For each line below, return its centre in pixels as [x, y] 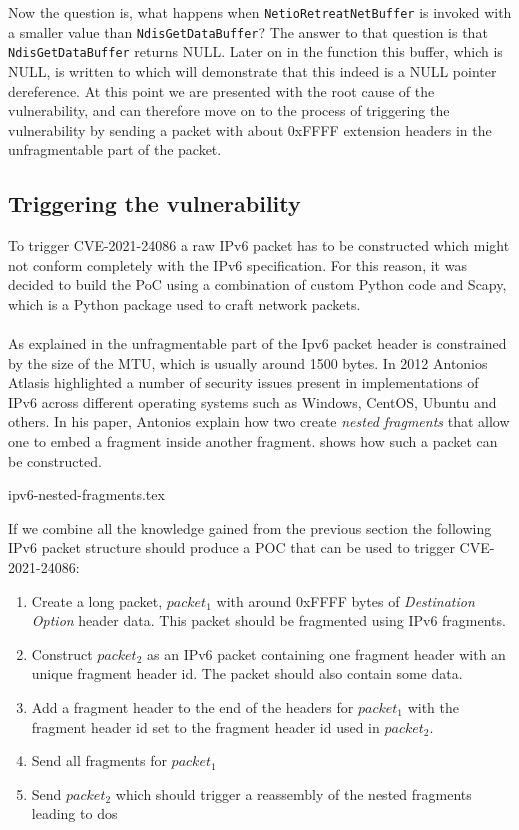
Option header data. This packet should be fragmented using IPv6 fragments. [268, 620]
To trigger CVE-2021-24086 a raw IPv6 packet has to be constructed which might [259, 245]
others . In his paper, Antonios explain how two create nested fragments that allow [259, 421]
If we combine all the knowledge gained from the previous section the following [250, 527]
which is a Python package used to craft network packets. [184, 303]
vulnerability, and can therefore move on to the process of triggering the [229, 110]
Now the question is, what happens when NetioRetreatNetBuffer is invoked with [260, 12]
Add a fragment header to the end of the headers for [192, 707]
